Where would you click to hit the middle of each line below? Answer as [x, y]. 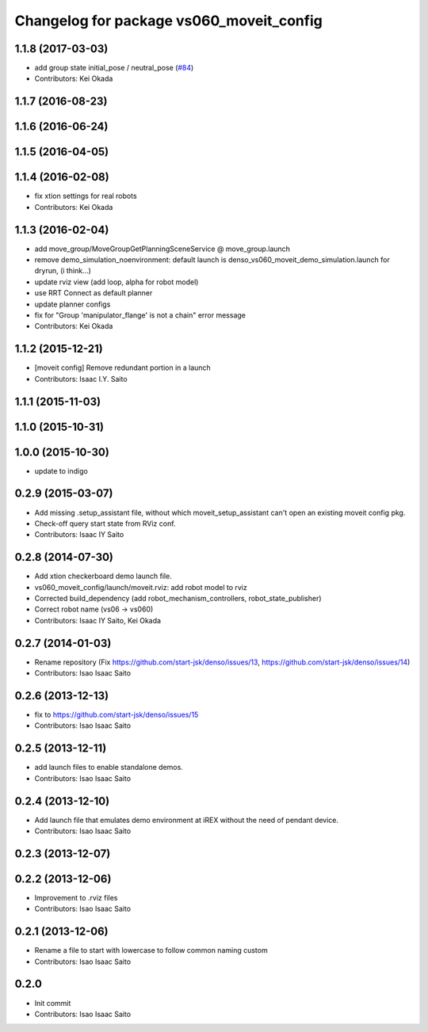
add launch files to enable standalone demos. [109, 767]
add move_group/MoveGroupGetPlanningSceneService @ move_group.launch [162, 249]
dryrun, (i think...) [63, 271]
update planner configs [73, 304]
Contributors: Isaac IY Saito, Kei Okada [98, 620]
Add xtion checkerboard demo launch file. [103, 576]
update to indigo [61, 470]
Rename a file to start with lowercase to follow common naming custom [151, 950]
